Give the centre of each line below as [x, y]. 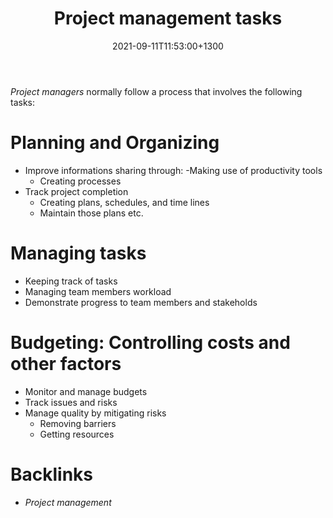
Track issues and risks [71, 402]
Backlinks [52, 474]
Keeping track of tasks [71, 281]
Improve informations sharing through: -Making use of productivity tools [173, 170]
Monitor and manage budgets [86, 391]
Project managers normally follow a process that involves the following [156, 91]
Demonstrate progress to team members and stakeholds [141, 302]
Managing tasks [78, 253]
